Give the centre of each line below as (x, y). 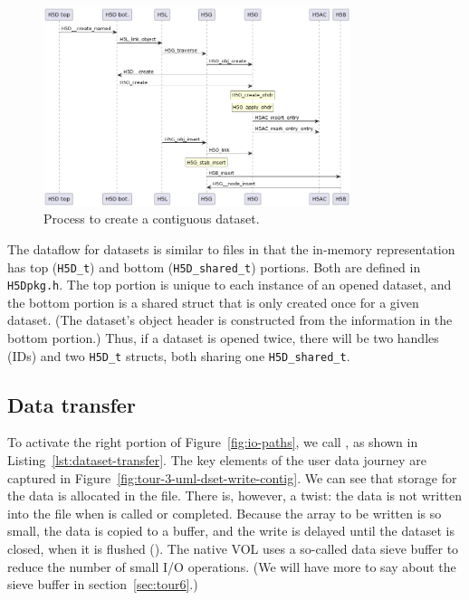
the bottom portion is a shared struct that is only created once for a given (213, 302)
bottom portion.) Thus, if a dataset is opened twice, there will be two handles (223, 338)
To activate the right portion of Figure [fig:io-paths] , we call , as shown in (213, 442)
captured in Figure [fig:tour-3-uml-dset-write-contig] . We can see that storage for (232, 477)
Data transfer (72, 404)
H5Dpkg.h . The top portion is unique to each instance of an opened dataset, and (230, 285)
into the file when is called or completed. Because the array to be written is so (225, 513)
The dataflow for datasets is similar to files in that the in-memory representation (231, 248)
